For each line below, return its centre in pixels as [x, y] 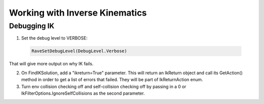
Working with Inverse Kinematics [78, 13]
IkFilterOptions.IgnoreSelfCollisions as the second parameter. [83, 93]
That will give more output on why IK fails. [51, 64]
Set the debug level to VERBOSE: [55, 38]
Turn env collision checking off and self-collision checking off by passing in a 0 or [104, 86]
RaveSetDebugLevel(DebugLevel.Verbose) [79, 51]
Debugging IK [32, 26]
